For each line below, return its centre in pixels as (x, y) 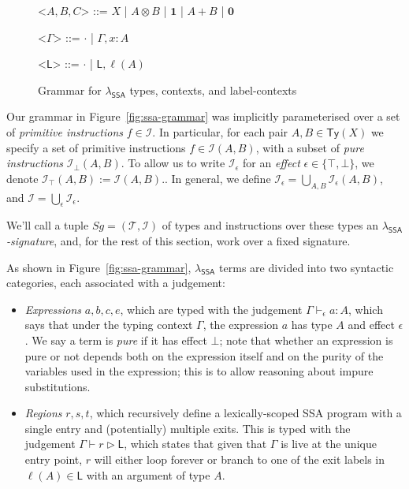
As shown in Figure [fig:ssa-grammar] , (99, 267)
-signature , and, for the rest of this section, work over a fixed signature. (178, 240)
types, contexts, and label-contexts (213, 90)
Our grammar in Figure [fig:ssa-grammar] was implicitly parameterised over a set (203, 116)
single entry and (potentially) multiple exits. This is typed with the (188, 428)
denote (22, 178)
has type (312, 325)
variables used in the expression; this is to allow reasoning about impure (199, 371)
